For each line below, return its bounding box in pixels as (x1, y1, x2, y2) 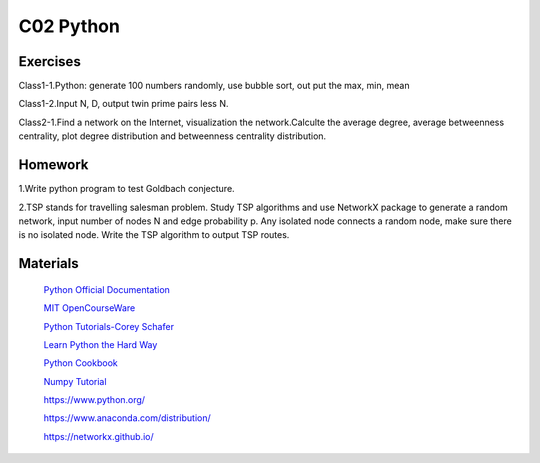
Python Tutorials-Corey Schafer (43, 320, 175, 332)
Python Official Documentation (43, 283, 170, 295)
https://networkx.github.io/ (43, 430, 154, 442)
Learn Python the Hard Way (43, 338, 158, 350)
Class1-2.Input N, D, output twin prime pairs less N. (18, 98, 229, 110)
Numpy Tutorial (43, 375, 107, 387)
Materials (18, 255, 79, 272)
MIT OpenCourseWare (43, 302, 136, 314)
